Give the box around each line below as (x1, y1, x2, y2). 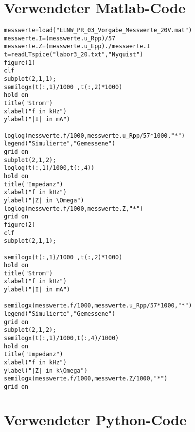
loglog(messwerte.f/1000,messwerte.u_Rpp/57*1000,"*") (4, 132, 185, 139)
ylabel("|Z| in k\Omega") (4, 367, 88, 374)
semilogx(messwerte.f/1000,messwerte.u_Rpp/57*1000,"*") (4, 302, 192, 309)
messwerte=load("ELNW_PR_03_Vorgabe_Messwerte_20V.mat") (4, 27, 192, 34)
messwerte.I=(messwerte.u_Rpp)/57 (4, 35, 116, 42)
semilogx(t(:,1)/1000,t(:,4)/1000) (4, 335, 119, 342)
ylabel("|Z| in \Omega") (4, 197, 84, 204)
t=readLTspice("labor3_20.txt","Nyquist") (4, 51, 143, 58)
